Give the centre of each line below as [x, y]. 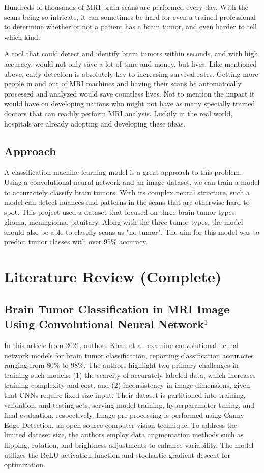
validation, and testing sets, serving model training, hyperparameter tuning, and [129, 405]
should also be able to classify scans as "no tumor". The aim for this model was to [132, 231]
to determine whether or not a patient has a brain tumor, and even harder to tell [130, 27]
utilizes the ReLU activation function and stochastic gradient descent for [117, 454]
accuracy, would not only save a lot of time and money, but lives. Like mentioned [130, 63]
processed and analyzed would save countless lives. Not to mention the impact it [129, 93]
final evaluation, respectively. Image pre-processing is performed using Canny [124, 415]
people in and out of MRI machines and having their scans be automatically [123, 84]
